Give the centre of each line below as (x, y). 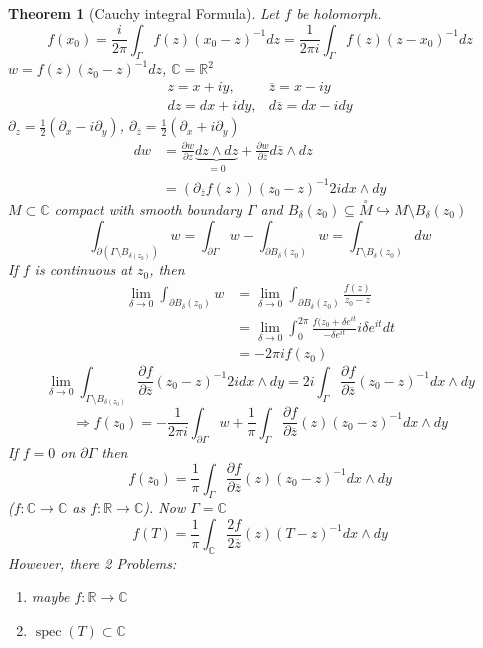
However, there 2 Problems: (92, 562)
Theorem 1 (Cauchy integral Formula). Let (144, 13)
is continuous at (83, 269)
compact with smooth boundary (148, 209)
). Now (164, 507)
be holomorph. (339, 13)
